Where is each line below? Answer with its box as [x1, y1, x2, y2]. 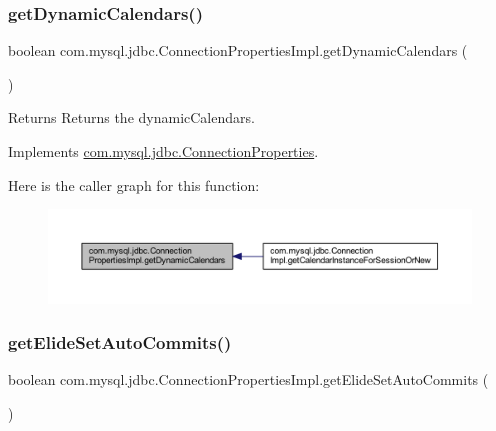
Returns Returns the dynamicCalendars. [8, 107, 255, 128]
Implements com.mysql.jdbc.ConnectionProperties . [8, 141, 319, 161]
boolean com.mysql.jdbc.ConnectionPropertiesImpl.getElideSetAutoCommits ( [8, 369, 489, 390]
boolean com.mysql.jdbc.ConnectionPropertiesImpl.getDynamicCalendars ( [8, 40, 468, 61]
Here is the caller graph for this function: [8, 174, 260, 195]
